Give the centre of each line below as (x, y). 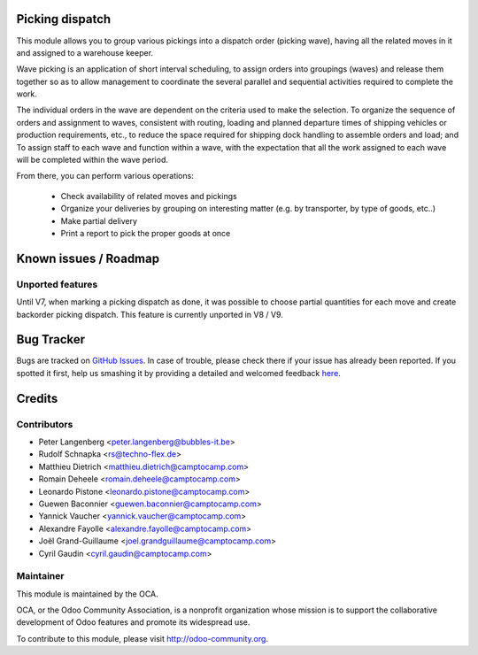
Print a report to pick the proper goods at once (146, 233)
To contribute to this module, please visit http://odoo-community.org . (143, 638)
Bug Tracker (51, 339)
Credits (37, 398)
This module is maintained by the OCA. (87, 594)
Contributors (45, 424)
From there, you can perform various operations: (105, 176)
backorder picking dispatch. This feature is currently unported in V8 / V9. (150, 314)
